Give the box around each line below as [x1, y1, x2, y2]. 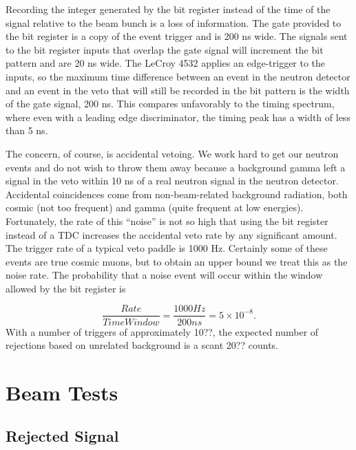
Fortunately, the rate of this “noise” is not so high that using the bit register [6, 213, 328, 228]
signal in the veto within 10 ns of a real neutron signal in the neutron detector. [6, 173, 339, 188]
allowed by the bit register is [6, 281, 126, 295]
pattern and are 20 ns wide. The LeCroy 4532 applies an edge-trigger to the [6, 56, 326, 70]
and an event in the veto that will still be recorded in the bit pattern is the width [6, 83, 350, 97]
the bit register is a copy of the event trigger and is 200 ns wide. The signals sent [6, 29, 348, 43]
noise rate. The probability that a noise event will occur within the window [6, 268, 323, 282]
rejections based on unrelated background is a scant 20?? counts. [6, 338, 278, 352]
